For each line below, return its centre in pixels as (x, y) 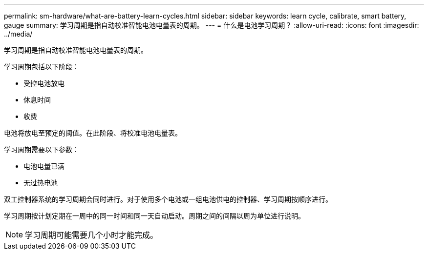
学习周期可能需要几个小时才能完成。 (92, 235)
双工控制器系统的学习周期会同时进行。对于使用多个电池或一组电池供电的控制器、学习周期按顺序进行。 (168, 199)
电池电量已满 (44, 166)
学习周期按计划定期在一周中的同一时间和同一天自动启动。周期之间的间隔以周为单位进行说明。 (154, 216)
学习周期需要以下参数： (42, 149)
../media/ (18, 34)
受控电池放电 (44, 83)
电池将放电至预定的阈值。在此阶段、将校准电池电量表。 (93, 133)
